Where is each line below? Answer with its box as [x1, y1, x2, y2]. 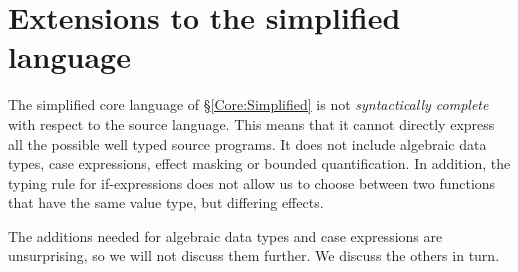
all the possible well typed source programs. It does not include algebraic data [8, 133, 487, 154]
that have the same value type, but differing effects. [8, 192, 324, 213]
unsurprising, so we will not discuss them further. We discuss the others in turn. [8, 245, 500, 266]
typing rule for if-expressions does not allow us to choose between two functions [8, 172, 496, 193]
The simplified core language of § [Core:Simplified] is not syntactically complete [8, 94, 489, 115]
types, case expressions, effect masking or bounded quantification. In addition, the [8, 153, 511, 174]
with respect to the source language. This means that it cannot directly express [8, 113, 495, 134]
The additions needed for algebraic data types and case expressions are [8, 225, 443, 246]
